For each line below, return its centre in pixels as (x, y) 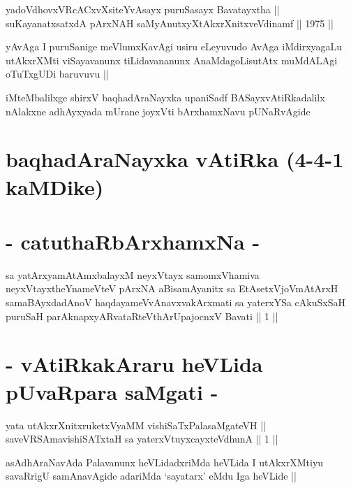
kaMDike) (55, 186)
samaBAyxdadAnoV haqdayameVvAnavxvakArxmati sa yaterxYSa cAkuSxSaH (175, 302)
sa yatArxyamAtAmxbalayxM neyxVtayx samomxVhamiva (133, 274)
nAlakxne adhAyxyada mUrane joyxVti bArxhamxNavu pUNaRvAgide (158, 111)
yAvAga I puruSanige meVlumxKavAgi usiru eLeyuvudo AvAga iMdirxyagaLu (174, 46)
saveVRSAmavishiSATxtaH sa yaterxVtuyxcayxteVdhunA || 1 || (142, 439)
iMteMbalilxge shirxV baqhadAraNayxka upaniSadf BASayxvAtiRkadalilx (165, 97)
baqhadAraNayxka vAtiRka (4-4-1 (175, 159)
